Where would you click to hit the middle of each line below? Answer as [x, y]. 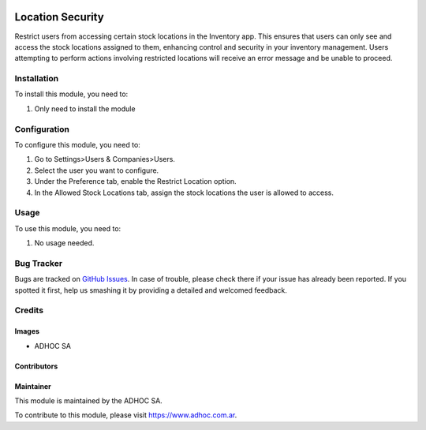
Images [27, 331]
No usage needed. [64, 243]
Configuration [42, 129]
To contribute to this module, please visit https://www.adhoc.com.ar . [126, 415]
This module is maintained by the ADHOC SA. [89, 400]
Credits [29, 310]
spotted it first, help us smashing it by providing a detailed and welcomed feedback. [151, 290]
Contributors [36, 366]
